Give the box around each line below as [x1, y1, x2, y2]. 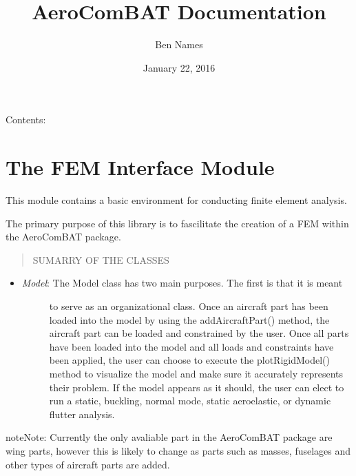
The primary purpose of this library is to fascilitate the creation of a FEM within [6, 216, 349, 230]
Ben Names [155, 37, 203, 52]
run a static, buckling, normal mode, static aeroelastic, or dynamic [49, 393, 331, 408]
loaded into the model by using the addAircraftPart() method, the [49, 312, 330, 327]
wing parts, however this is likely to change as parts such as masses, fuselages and [6, 443, 351, 457]
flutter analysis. [49, 406, 115, 421]
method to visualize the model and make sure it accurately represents [49, 366, 344, 380]
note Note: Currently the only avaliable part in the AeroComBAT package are [6, 430, 333, 444]
